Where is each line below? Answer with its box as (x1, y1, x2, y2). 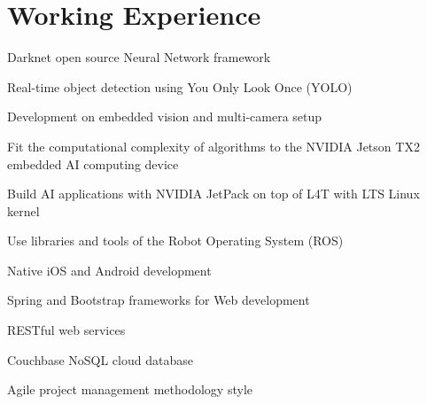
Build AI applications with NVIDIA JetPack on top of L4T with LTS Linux (7, 184, 420, 203)
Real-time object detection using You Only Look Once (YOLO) (7, 77, 353, 96)
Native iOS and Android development (7, 260, 212, 279)
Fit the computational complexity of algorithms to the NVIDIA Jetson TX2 (7, 136, 420, 155)
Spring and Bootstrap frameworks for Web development (7, 291, 310, 309)
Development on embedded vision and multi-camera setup (7, 107, 322, 126)
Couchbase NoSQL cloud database (7, 350, 193, 369)
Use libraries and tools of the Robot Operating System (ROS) (7, 231, 344, 250)
